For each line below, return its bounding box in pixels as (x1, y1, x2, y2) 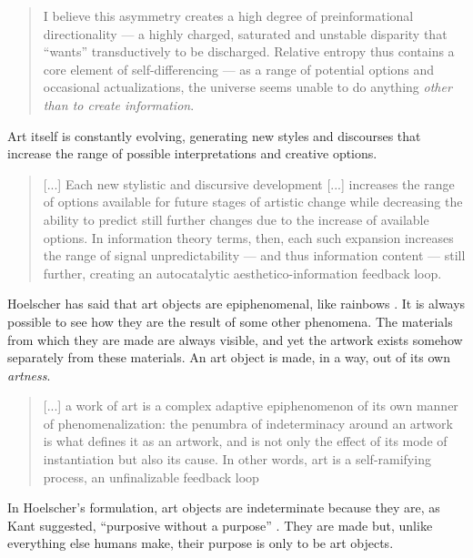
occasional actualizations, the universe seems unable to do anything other (43, 77, 452, 96)
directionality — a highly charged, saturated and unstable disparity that (43, 24, 448, 43)
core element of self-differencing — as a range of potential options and (43, 59, 435, 78)
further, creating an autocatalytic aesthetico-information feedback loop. (43, 263, 442, 282)
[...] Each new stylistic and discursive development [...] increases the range (43, 174, 455, 193)
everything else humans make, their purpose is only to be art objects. (7, 533, 394, 553)
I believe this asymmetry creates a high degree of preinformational (43, 6, 414, 25)
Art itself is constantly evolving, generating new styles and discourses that (7, 126, 421, 145)
